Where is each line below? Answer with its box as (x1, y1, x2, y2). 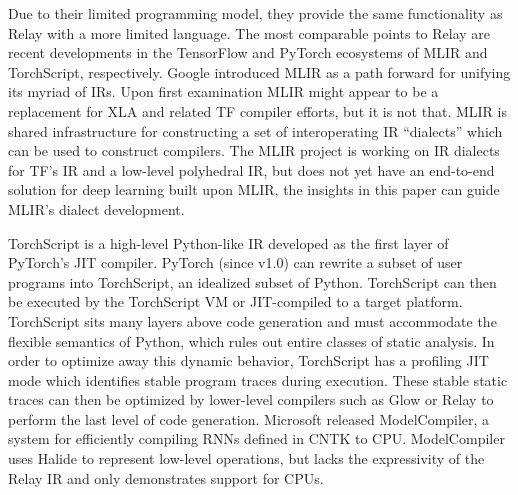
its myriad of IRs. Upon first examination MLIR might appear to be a (8, 81, 439, 102)
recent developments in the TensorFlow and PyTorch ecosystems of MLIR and (8, 42, 488, 63)
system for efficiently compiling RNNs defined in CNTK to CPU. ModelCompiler (8, 428, 505, 449)
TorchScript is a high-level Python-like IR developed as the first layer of (8, 232, 449, 253)
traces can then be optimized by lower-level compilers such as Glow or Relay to (8, 389, 494, 410)
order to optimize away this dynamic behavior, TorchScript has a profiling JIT (8, 350, 489, 371)
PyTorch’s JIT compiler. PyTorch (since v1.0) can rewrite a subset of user (8, 252, 463, 273)
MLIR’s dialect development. (8, 198, 185, 219)
